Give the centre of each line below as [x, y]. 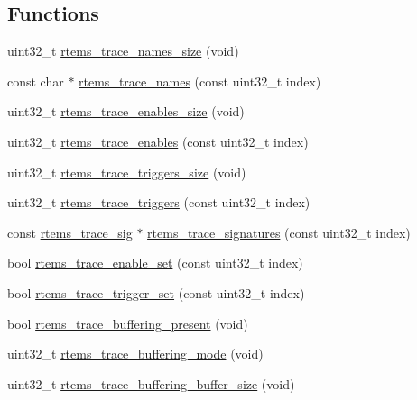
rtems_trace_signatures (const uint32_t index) [279, 232]
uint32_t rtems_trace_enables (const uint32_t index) [158, 141]
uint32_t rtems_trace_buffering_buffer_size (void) [151, 383]
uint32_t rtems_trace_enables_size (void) [126, 111]
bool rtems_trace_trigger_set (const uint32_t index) [156, 292]
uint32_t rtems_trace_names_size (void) [123, 51]
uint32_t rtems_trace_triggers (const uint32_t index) [159, 202]
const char [36, 81]
